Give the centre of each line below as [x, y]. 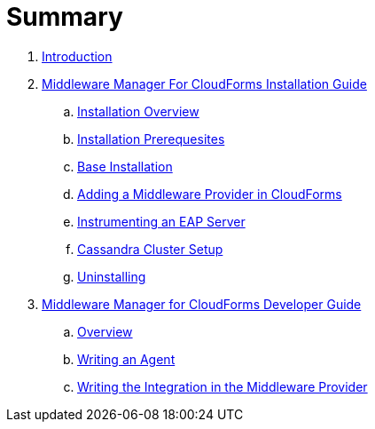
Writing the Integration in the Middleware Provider [223, 386]
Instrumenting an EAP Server [161, 221]
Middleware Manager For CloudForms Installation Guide [204, 83]
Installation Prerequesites [151, 139]
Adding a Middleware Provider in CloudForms [210, 194]
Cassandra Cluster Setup [150, 249]
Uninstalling [112, 276]
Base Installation [125, 166]
